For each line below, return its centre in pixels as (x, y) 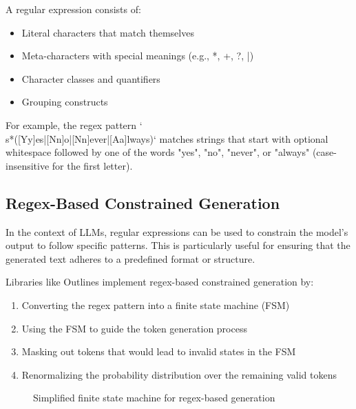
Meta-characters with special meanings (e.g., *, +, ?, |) (138, 56)
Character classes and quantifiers (91, 78)
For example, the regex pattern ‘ (74, 124)
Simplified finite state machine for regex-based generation (154, 398)
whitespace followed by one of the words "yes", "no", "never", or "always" (158, 152)
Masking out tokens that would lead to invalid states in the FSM (159, 351)
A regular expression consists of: (73, 9)
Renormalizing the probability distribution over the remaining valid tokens (179, 374)
